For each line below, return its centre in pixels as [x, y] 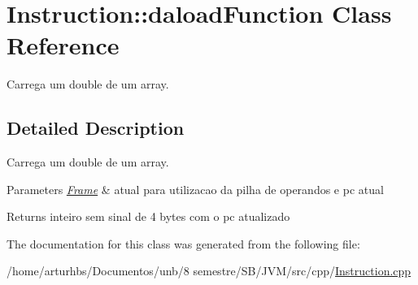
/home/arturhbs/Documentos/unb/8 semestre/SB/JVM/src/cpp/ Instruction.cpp [209, 271]
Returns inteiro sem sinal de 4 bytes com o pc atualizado [148, 216]
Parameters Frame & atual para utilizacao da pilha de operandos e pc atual [195, 189]
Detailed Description [96, 128]
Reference [63, 45]
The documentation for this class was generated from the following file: [183, 243]
